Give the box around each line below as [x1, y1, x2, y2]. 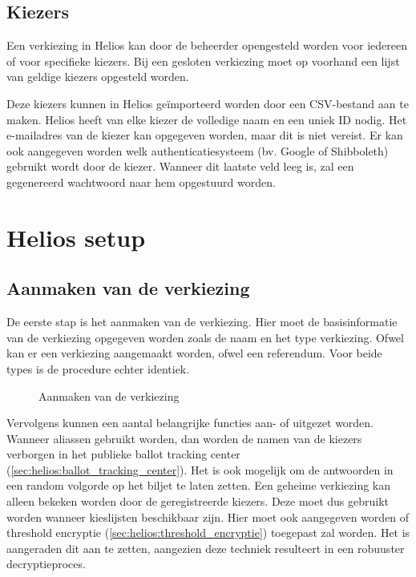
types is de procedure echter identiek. [6, 360, 190, 377]
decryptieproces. [6, 555, 86, 572]
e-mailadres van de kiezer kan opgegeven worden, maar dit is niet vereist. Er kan [6, 127, 403, 143]
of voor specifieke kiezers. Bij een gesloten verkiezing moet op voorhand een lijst [6, 52, 400, 69]
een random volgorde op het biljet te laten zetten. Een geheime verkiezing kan [6, 477, 391, 494]
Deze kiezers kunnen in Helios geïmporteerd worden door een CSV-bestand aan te [6, 95, 409, 111]
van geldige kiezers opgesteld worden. [6, 68, 189, 85]
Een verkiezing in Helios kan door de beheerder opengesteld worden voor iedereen [6, 37, 407, 54]
